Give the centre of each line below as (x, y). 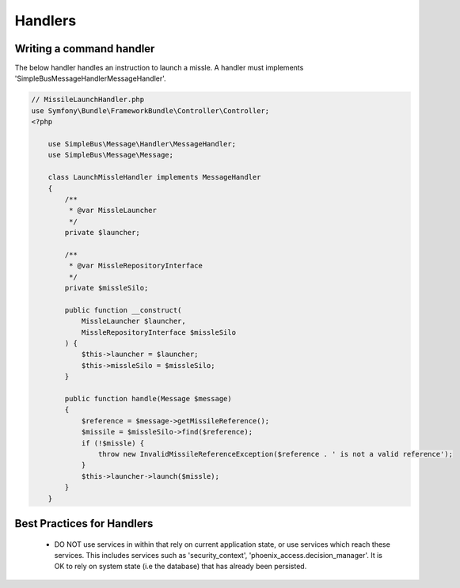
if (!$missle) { (113, 443)
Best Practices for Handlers (84, 524)
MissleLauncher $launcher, (133, 321)
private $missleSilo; (106, 288)
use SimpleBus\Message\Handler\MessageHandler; (142, 144)
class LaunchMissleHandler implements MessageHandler (154, 177)
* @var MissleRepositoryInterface (136, 266)
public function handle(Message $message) (148, 398)
